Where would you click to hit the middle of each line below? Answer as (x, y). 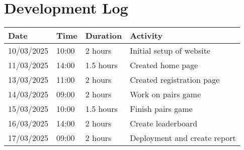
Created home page (164, 65)
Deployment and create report (183, 138)
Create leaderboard (164, 123)
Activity (146, 36)
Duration (104, 36)
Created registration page (175, 80)
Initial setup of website (170, 51)
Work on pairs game (166, 94)
